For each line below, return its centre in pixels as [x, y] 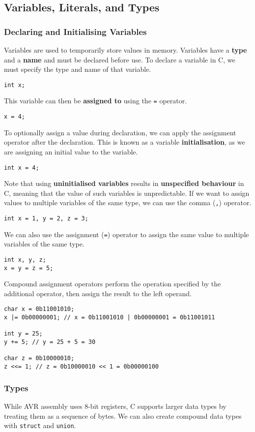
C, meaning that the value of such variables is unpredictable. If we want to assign [127, 193]
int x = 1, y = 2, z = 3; [46, 219]
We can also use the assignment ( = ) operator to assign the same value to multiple [127, 234]
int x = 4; [22, 168]
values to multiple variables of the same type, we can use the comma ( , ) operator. [128, 202]
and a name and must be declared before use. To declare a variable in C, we [120, 59]
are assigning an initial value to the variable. [71, 151]
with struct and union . [40, 425]
